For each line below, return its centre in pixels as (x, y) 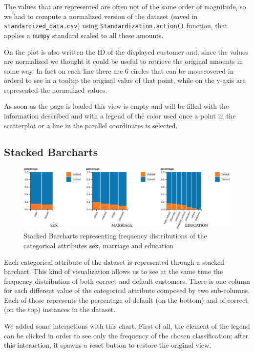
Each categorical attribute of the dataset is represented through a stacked (114, 262)
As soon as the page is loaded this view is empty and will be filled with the (116, 106)
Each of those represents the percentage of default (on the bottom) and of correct (126, 300)
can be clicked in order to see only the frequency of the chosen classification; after (126, 335)
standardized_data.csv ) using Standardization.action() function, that (116, 26)
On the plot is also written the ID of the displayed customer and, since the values (126, 51)
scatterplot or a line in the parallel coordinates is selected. (91, 125)
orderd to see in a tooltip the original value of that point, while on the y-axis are (125, 80)
